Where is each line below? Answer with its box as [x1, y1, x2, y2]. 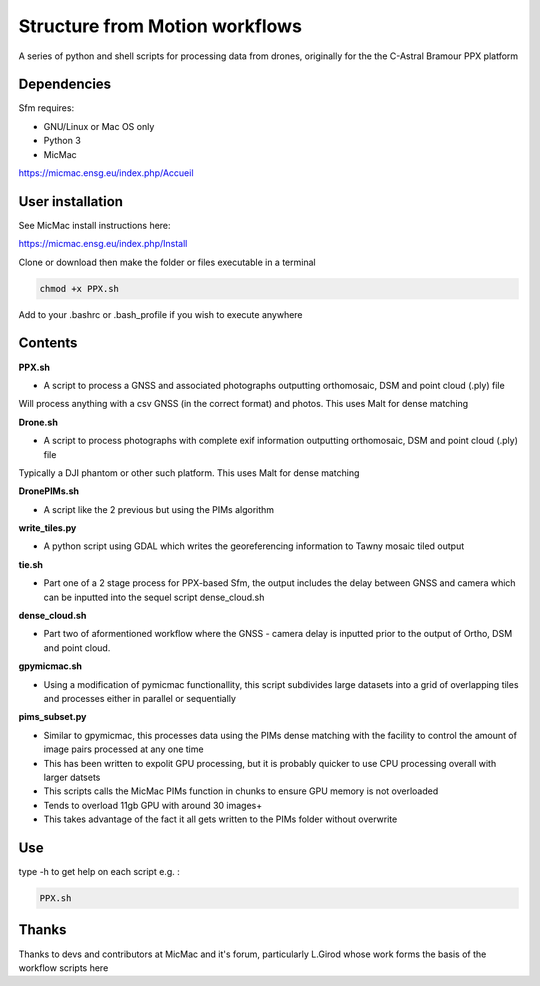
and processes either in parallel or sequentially [43, 693, 237, 704]
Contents [18, 335, 78, 352]
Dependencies [18, 76, 112, 93]
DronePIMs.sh [18, 485, 80, 497]
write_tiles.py [18, 522, 77, 534]
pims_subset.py [18, 711, 87, 723]
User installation [18, 193, 124, 210]
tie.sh [18, 558, 44, 570]
